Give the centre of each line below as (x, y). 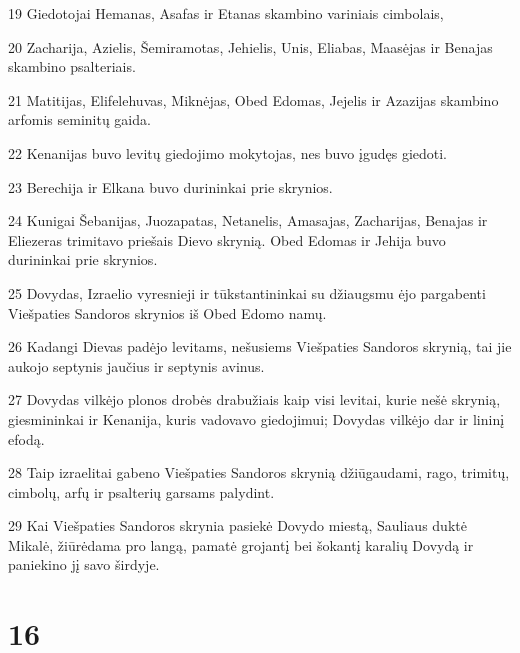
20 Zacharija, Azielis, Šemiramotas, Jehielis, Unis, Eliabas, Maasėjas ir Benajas (250, 46)
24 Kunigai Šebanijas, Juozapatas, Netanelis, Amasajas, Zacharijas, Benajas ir (248, 220)
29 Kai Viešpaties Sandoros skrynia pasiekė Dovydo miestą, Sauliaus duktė (237, 525)
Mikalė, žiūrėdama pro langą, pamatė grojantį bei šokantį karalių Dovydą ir (241, 544)
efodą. (26, 438)
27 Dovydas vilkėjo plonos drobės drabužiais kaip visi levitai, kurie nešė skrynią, (254, 399)
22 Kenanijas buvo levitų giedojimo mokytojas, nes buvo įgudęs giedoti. (228, 152)
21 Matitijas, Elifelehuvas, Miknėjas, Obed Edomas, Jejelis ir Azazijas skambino (253, 99)
